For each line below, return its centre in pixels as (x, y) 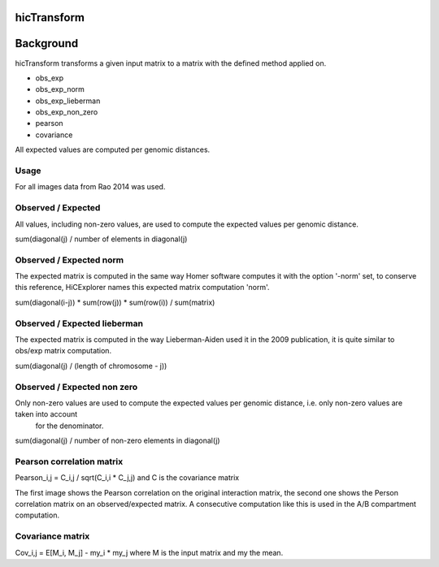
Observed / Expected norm (70, 260)
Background (47, 43)
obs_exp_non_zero (67, 112)
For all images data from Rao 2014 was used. (90, 187)
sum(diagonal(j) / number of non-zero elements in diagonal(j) (117, 441)
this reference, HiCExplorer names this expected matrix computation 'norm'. (142, 288)
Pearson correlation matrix (69, 461)
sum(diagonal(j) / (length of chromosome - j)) (91, 366)
